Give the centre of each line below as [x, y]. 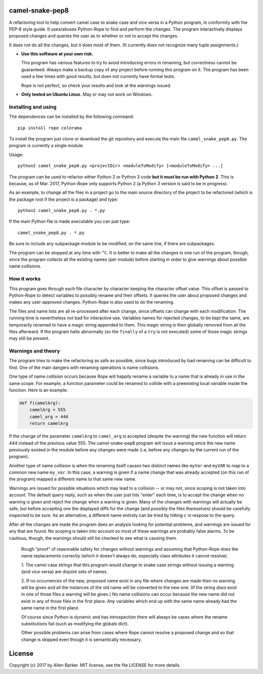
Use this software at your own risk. [57, 54]
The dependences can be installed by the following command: [71, 116]
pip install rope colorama [50, 128]
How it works [25, 279]
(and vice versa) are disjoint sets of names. [65, 572]
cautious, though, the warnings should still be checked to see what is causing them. [93, 538]
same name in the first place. [50, 608]
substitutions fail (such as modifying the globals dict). [75, 623]
